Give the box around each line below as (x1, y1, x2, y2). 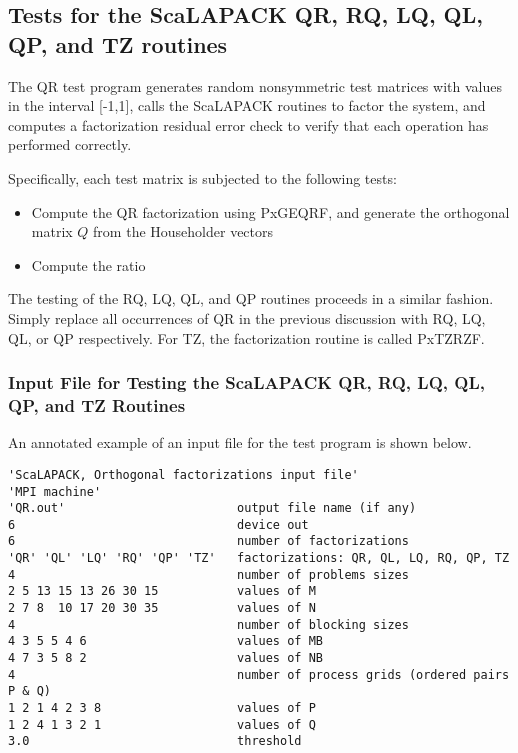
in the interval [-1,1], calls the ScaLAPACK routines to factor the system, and (8, 95, 486, 116)
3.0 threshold (8, 734, 302, 749)
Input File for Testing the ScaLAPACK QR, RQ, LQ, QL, (8, 370, 485, 395)
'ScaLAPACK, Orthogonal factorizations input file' (8, 467, 359, 482)
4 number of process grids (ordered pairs (8, 667, 510, 682)
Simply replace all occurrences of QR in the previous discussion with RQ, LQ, (8, 307, 486, 328)
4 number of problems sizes (8, 567, 409, 582)
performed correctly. (8, 134, 132, 155)
